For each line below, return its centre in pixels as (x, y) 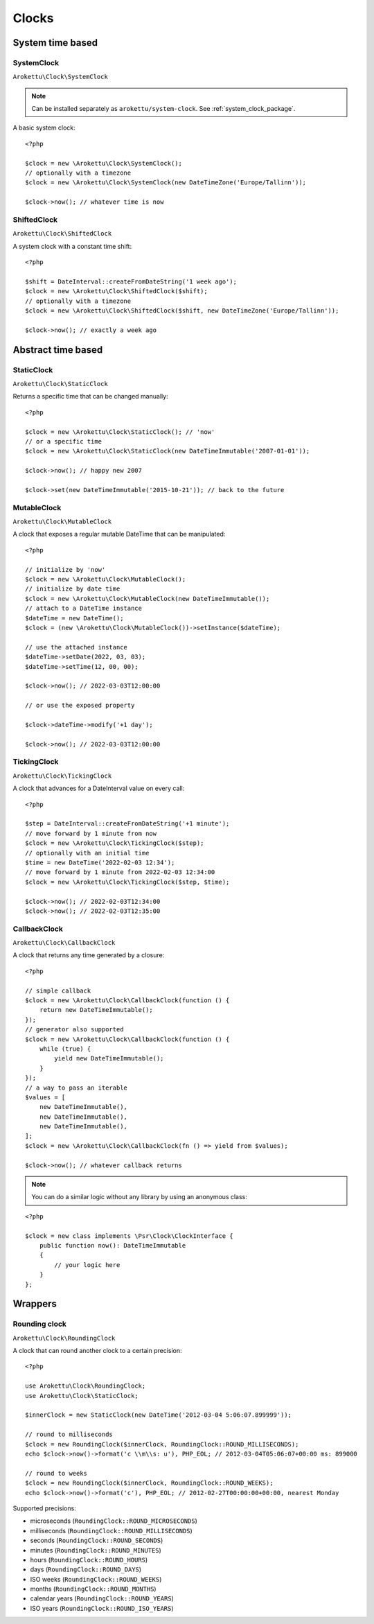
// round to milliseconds (69, 1434)
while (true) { (65, 1049)
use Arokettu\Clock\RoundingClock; (86, 1386)
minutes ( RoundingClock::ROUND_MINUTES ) (96, 1550)
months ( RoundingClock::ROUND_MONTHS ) (93, 1589)
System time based (55, 43)
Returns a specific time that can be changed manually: (91, 396)
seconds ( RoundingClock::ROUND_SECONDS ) (97, 1540)
